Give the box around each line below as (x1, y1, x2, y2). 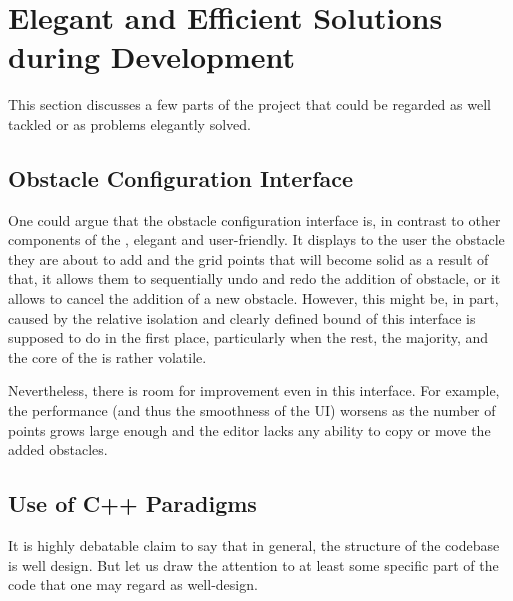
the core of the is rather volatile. (8, 346, 207, 367)
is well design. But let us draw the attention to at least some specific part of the (8, 554, 499, 575)
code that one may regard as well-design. (8, 574, 258, 595)
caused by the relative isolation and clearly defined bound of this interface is (8, 307, 476, 328)
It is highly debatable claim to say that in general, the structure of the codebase (8, 535, 500, 556)
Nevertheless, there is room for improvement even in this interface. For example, (8, 380, 500, 401)
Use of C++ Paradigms (8, 488, 257, 519)
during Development (8, 36, 296, 77)
